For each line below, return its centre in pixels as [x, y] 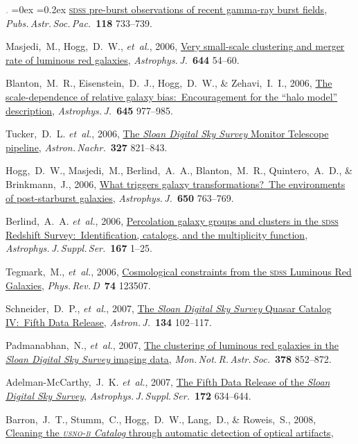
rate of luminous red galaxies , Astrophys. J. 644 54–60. [123, 59]
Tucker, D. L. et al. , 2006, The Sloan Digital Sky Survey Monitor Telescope [167, 134]
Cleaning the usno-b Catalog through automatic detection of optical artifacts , [170, 433]
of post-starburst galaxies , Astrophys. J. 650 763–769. [120, 197]
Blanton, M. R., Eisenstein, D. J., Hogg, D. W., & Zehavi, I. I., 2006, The [169, 83]
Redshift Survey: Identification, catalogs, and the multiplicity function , [157, 234]
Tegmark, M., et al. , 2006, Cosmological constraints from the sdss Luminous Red [179, 271]
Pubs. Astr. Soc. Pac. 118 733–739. [79, 23]
